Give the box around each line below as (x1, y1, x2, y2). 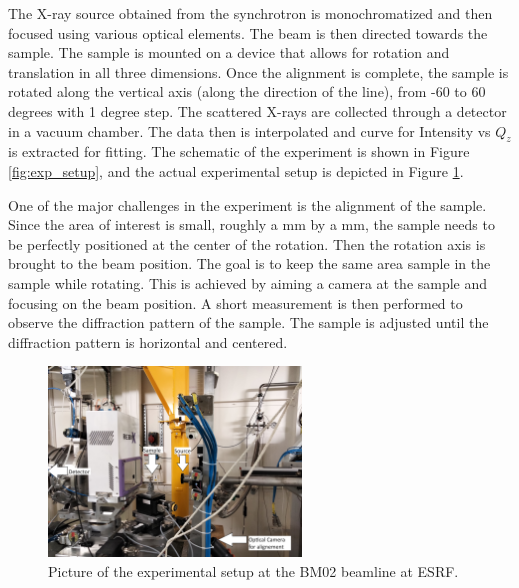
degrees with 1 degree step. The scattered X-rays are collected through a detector (8, 100, 507, 121)
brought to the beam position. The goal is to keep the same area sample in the (8, 253, 491, 274)
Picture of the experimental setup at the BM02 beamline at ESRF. (48, 560, 459, 581)
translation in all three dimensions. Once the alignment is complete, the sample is (8, 61, 509, 82)
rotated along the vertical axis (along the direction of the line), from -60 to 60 (8, 81, 486, 102)
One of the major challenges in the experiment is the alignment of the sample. (8, 194, 487, 215)
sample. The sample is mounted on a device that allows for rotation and (8, 42, 450, 63)
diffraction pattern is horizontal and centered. (8, 331, 288, 352)
